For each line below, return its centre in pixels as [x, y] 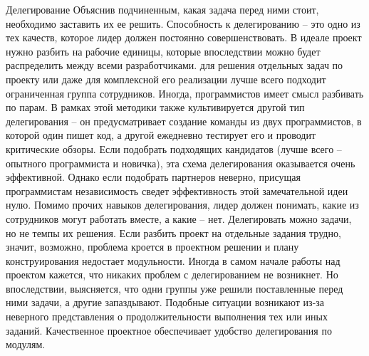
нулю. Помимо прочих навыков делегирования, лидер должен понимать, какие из [182, 205]
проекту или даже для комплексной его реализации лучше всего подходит [166, 79]
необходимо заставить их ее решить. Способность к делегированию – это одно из [183, 23]
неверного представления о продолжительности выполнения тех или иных [167, 316]
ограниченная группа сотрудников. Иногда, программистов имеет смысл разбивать [185, 93]
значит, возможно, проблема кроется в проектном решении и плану [152, 247]
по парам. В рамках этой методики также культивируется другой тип [155, 107]
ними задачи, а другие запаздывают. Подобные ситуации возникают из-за [165, 302]
